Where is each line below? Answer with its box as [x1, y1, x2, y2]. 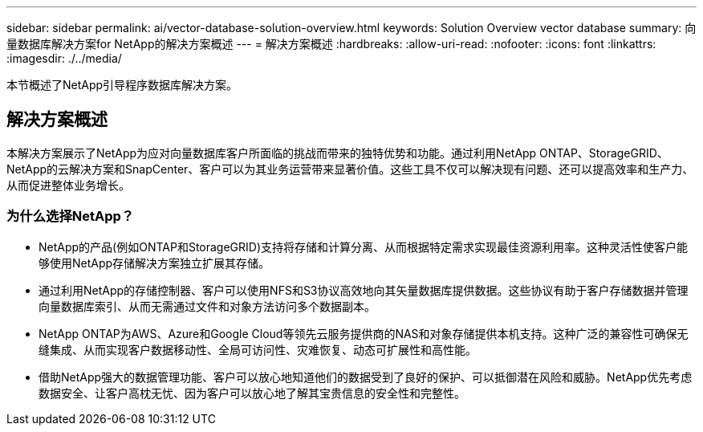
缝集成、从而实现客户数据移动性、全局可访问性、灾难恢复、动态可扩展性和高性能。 [39, 342, 477, 357]
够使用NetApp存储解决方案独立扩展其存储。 [39, 255, 270, 270]
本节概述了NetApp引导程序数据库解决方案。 [6, 78, 238, 92]
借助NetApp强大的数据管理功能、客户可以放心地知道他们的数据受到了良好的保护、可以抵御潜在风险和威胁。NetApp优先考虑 [39, 369, 693, 384]
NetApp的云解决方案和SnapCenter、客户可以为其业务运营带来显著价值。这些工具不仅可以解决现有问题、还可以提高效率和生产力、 [6, 161, 694, 176]
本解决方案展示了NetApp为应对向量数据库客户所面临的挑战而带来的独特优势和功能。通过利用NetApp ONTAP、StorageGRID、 [6, 145, 668, 160]
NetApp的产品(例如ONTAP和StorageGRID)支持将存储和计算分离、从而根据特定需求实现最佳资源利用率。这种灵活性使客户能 [39, 239, 689, 254]
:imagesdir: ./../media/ [6, 51, 122, 65]
